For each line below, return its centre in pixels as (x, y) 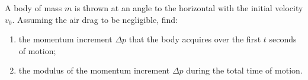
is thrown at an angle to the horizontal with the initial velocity (189, 8)
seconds (283, 39)
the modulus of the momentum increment (94, 70)
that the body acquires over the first (195, 39)
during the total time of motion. (244, 70)
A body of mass (33, 8)
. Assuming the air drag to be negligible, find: (95, 19)
